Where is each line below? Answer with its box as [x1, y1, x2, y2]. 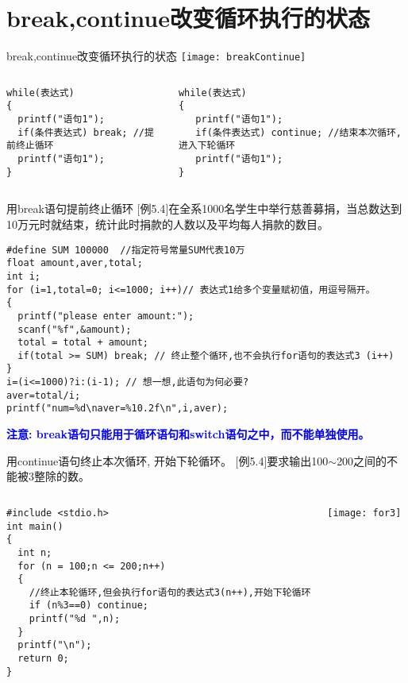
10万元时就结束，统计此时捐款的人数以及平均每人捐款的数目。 [6, 215, 329, 232]
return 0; [17, 653, 69, 665]
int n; [17, 546, 52, 558]
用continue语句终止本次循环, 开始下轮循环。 [6, 452, 232, 469]
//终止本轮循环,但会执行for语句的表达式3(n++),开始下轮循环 [29, 586, 311, 598]
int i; [6, 270, 40, 282]
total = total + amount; [17, 337, 148, 349]
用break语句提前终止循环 [6, 200, 133, 217]
